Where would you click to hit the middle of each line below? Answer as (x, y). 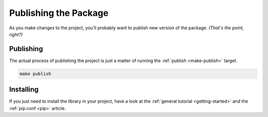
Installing (24, 89)
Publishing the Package (59, 13)
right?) (16, 34)
